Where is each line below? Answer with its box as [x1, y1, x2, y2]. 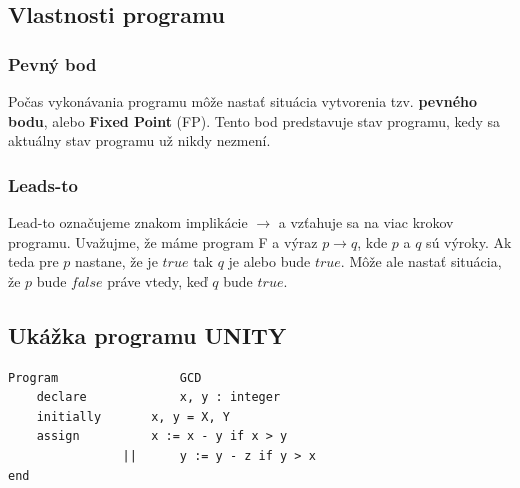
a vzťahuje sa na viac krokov [278, 212, 454, 232]
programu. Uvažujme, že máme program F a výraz [8, 231, 318, 252]
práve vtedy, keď [107, 270, 208, 291]
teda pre [8, 251, 59, 272]
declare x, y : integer [36, 390, 281, 405]
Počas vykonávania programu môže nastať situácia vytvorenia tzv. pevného [8, 91, 478, 111]
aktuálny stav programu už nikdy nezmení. [8, 130, 271, 151]
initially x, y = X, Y [36, 409, 230, 424]
